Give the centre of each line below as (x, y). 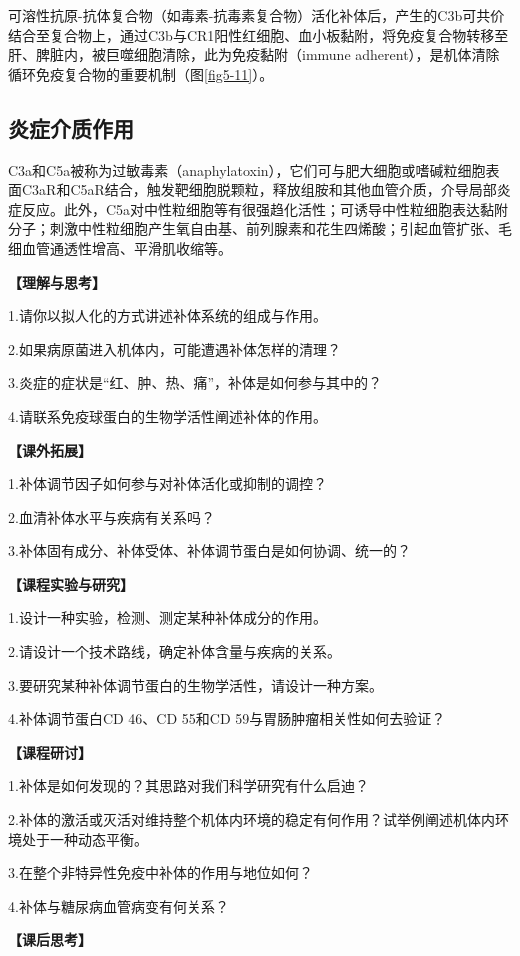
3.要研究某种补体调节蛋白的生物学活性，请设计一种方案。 (195, 684)
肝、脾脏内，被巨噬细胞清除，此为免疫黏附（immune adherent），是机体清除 (254, 54)
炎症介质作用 (71, 127)
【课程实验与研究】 (71, 583)
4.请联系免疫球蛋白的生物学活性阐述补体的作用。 (167, 415)
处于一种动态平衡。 (84, 838)
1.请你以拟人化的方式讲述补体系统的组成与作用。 (167, 315)
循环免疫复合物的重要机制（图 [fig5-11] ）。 (141, 73)
